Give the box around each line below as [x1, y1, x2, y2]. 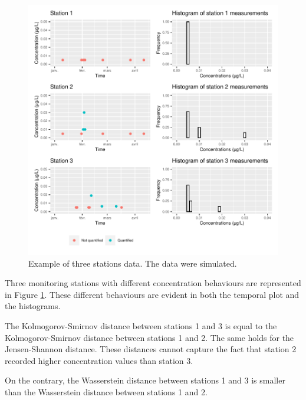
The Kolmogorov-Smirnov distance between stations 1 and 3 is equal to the [5, 319, 277, 332]
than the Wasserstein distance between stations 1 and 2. [5, 385, 208, 398]
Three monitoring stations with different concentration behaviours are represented [5, 277, 301, 289]
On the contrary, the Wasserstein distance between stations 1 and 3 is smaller [5, 374, 285, 386]
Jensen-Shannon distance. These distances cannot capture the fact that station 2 [5, 343, 297, 355]
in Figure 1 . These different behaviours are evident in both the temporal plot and [5, 288, 300, 300]
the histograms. [5, 300, 61, 312]
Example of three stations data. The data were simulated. [28, 257, 237, 269]
